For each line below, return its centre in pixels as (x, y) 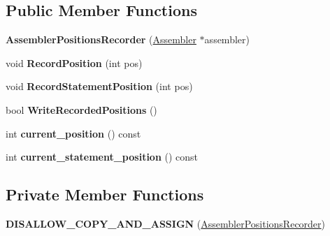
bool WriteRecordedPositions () (81, 109)
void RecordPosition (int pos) (74, 62)
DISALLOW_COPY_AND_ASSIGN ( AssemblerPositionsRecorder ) (166, 223)
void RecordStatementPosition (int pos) (99, 86)
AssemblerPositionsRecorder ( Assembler (101, 39)
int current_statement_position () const (102, 157)
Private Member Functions (105, 194)
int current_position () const (73, 133)
